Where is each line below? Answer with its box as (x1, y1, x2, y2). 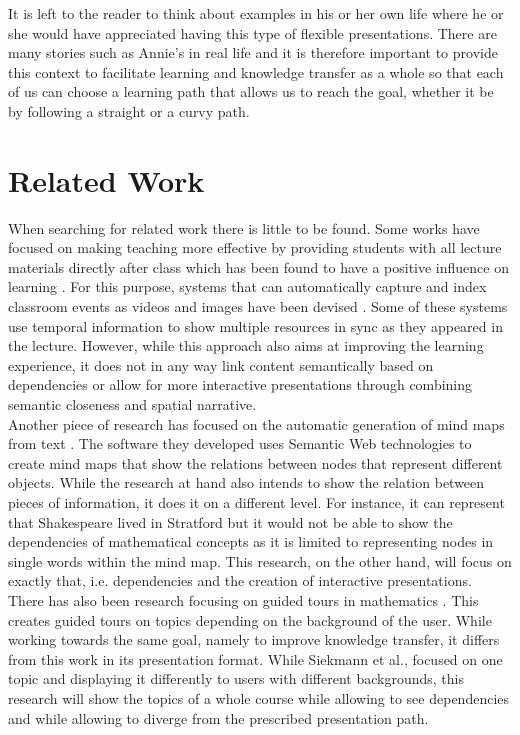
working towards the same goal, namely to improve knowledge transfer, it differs (8, 629, 500, 650)
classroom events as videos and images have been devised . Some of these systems (8, 296, 508, 317)
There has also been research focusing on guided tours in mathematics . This (8, 589, 479, 610)
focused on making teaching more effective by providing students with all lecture (8, 237, 502, 258)
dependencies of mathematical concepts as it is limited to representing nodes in (8, 531, 494, 552)
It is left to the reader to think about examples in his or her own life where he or (8, 3, 504, 23)
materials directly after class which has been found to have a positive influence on (8, 256, 509, 277)
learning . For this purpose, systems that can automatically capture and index (8, 276, 487, 297)
